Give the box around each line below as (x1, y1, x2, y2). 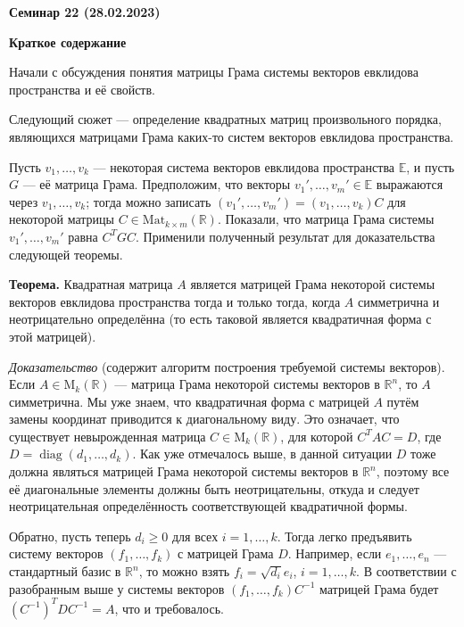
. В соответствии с (356, 562, 457, 581)
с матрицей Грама (177, 544, 274, 563)
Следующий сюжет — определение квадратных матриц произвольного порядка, (9, 110, 442, 128)
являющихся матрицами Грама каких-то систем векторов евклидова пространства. (9, 127, 454, 145)
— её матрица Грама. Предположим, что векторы (22, 175, 291, 194)
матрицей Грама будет (319, 579, 439, 598)
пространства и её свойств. (9, 79, 155, 98)
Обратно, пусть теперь (9, 526, 131, 545)
